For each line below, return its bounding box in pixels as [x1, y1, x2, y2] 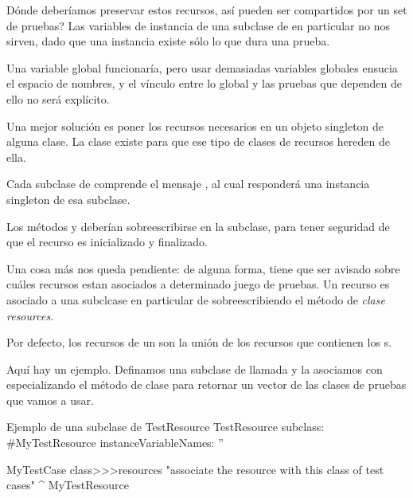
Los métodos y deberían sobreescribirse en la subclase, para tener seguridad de [6, 218, 390, 234]
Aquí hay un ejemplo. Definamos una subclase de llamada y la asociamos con [6, 360, 383, 377]
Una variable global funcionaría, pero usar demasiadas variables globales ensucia [6, 59, 398, 76]
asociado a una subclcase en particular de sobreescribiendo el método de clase [6, 291, 385, 308]
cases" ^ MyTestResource [6, 476, 129, 493]
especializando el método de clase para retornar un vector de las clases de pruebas [6, 376, 407, 393]
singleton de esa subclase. [6, 190, 131, 207]
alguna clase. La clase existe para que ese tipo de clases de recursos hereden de [6, 133, 390, 150]
